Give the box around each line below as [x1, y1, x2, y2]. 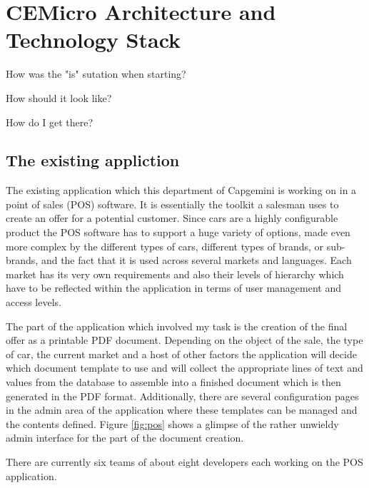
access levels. [6, 295, 61, 310]
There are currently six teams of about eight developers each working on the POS [6, 454, 363, 469]
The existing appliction [6, 149, 180, 171]
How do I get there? [6, 114, 93, 129]
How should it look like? [6, 90, 112, 105]
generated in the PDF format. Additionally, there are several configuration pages [6, 388, 359, 403]
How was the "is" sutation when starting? [6, 66, 186, 81]
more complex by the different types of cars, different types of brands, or [6, 238, 324, 253]
